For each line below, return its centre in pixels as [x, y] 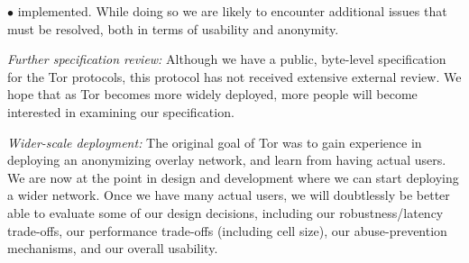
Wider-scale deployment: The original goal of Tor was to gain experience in [215, 142]
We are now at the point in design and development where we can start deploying [233, 177]
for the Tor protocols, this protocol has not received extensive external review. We [234, 76]
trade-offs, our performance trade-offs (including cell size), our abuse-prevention [227, 230]
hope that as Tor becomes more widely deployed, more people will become [212, 94]
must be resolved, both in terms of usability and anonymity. [173, 28]
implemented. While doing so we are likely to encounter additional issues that [232, 11]
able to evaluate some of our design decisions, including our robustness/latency [225, 212]
